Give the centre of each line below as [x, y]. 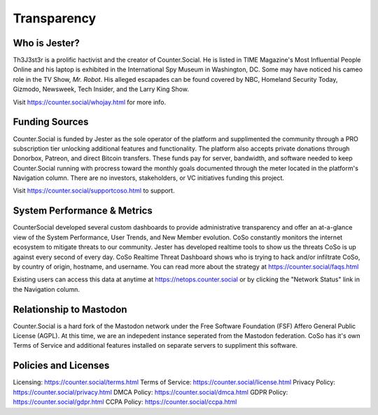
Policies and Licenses [61, 366]
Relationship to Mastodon [70, 309]
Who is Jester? [46, 43]
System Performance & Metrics [83, 211]
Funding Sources [51, 122]
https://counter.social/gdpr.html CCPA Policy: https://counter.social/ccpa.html [125, 402]
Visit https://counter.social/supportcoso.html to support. [94, 191]
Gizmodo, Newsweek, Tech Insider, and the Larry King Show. [101, 89]
